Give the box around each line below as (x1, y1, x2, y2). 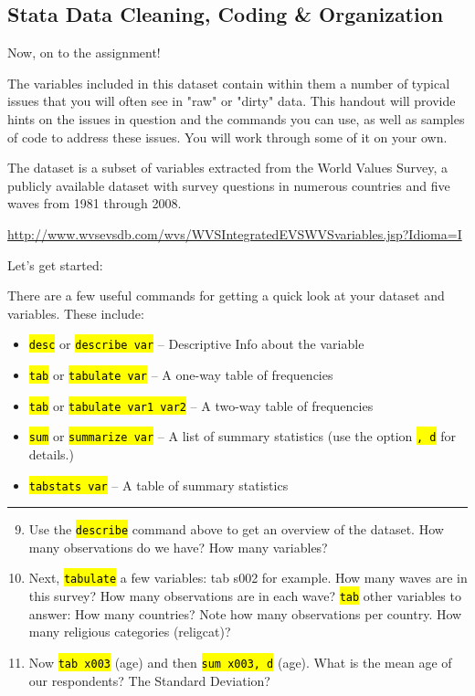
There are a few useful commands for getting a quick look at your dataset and (7, 286, 445, 305)
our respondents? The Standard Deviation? (28, 670, 270, 690)
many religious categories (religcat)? (28, 622, 231, 641)
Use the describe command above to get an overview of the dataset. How (28, 520, 444, 539)
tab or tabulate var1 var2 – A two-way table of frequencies (28, 395, 374, 415)
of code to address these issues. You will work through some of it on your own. (7, 127, 448, 146)
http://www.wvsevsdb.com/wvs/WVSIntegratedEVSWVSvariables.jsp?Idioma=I (7, 224, 462, 243)
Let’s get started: (7, 255, 103, 274)
